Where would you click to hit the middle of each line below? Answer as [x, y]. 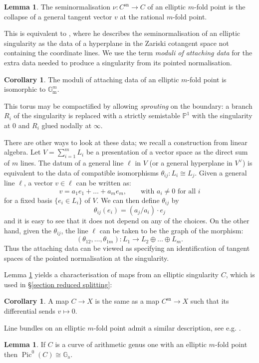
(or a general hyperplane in [191, 162]
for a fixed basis [28, 200]
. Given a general [221, 172]
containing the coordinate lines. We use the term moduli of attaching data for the [128, 53]
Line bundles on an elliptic [45, 327]
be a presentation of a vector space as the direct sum [167, 152]
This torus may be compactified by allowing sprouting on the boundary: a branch [128, 105]
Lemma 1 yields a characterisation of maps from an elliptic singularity [111, 274]
